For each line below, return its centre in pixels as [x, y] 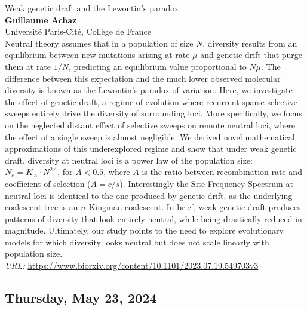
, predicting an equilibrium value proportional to [157, 66]
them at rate [28, 66]
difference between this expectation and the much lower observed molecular [143, 78]
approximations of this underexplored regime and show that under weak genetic [151, 148]
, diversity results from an [250, 43]
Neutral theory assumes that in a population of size [99, 43]
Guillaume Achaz [41, 19]
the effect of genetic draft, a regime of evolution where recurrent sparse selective [151, 101]
